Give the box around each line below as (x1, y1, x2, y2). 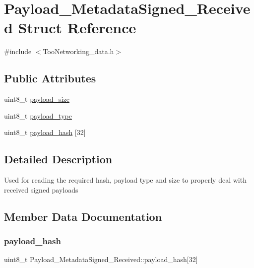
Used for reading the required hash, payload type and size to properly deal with (4, 175, 247, 185)
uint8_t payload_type (4, 110, 72, 121)
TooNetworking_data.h (43, 46, 114, 57)
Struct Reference (18, 17, 136, 38)
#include (4, 46, 32, 57)
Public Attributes (4, 70, 96, 86)
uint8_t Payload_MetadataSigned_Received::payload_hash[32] (4, 254, 198, 265)
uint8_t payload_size (4, 94, 69, 104)
